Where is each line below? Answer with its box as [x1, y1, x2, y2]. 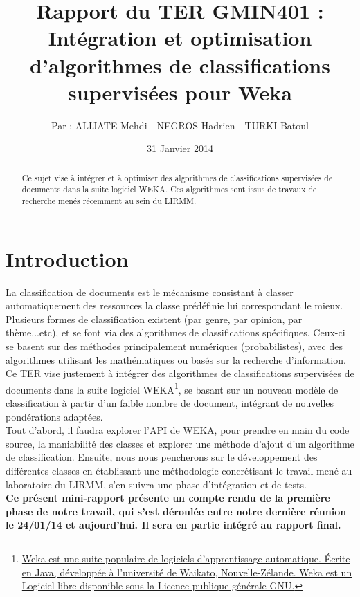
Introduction [6, 244, 129, 273]
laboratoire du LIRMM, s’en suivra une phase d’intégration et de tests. [6, 477, 307, 491]
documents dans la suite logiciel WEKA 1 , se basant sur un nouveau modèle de [6, 380, 339, 396]
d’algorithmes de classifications [30, 50, 330, 79]
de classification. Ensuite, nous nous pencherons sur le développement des [6, 450, 318, 464]
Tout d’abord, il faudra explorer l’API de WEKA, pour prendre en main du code [6, 423, 350, 437]
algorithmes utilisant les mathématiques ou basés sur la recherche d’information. [6, 352, 346, 367]
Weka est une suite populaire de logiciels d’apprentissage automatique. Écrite [21, 551, 350, 565]
